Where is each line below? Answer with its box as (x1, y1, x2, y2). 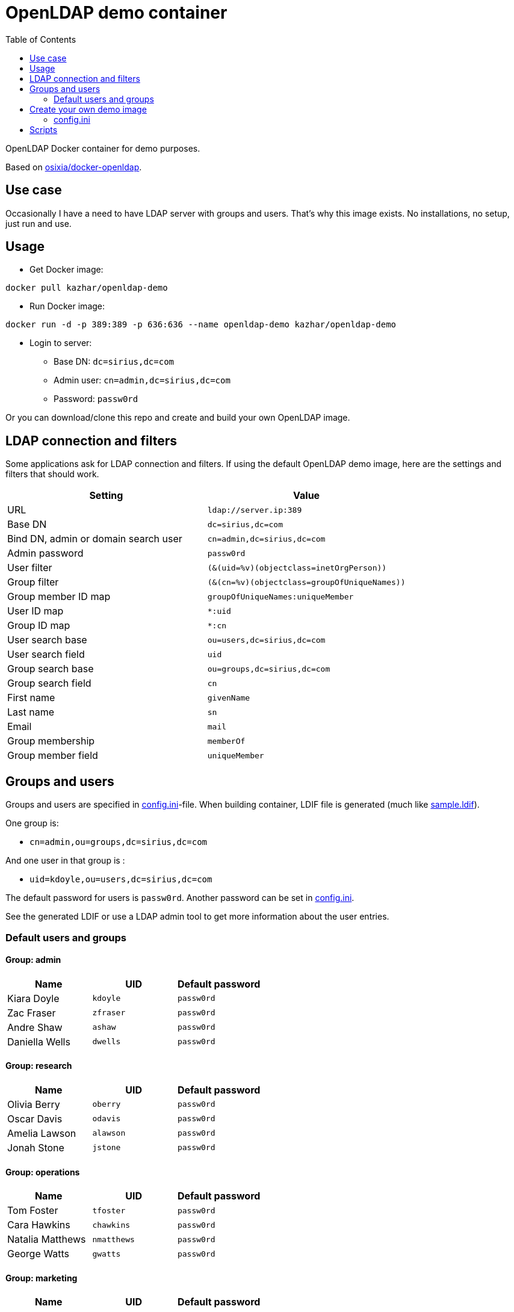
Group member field (7, 749, 98, 762)
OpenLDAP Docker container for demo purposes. (5, 143, 200, 153)
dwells (92, 1037, 121, 1047)
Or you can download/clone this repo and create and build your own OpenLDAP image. (5, 412, 350, 423)
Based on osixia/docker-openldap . (5, 161, 142, 172)
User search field (7, 648, 85, 661)
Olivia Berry (7, 1098, 60, 1110)
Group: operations (5, 1166, 80, 1177)
